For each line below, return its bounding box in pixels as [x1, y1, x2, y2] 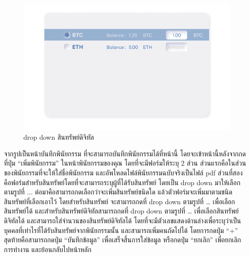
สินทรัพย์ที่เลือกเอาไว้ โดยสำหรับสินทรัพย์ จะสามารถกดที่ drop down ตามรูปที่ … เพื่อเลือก [4, 196, 235, 206]
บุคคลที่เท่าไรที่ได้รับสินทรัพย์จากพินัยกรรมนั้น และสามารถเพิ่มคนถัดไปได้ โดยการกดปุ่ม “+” [4, 225, 238, 235]
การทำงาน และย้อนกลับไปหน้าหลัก [4, 244, 92, 254]
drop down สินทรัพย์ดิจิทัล [23, 132, 94, 142]
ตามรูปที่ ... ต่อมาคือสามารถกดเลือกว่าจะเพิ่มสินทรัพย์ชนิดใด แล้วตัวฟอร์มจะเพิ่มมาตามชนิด [4, 187, 232, 197]
